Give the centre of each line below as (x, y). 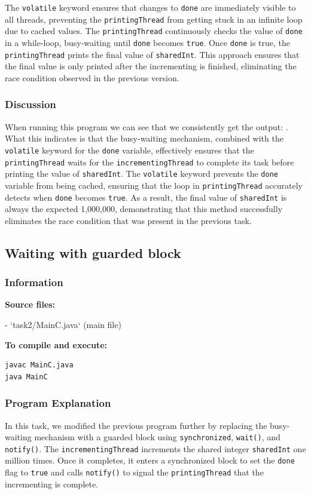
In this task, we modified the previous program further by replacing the (136, 425)
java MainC (26, 377)
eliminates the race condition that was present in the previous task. (128, 220)
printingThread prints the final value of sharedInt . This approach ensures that (152, 54)
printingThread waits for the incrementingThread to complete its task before (150, 162)
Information (34, 282)
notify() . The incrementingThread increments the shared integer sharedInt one (155, 448)
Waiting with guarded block (93, 252)
